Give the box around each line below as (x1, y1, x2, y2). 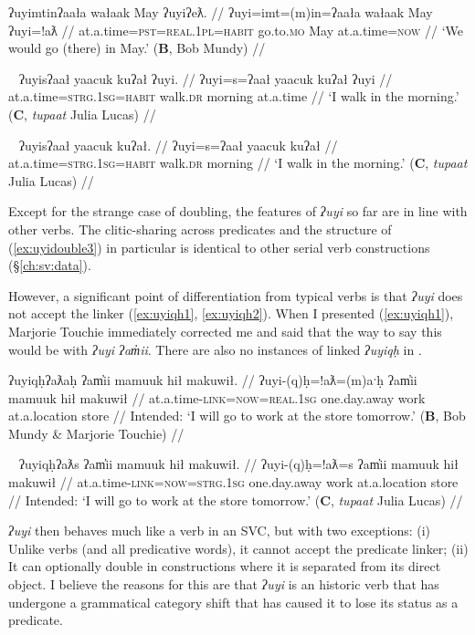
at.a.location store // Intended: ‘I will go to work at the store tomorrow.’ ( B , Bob (8, 406, 466, 425)
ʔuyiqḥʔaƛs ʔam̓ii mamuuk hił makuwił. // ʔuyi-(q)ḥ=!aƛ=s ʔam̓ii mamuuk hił (18, 454, 459, 474)
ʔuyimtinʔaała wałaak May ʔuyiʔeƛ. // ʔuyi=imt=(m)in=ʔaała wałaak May (8, 3, 433, 21)
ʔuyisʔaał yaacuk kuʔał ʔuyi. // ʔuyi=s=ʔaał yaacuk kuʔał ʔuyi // (18, 68, 393, 88)
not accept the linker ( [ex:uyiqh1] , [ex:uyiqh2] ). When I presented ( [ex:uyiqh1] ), (8, 304, 454, 323)
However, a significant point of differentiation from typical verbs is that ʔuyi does (8, 286, 463, 305)
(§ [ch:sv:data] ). (8, 255, 91, 275)
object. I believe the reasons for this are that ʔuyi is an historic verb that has (8, 575, 439, 594)
